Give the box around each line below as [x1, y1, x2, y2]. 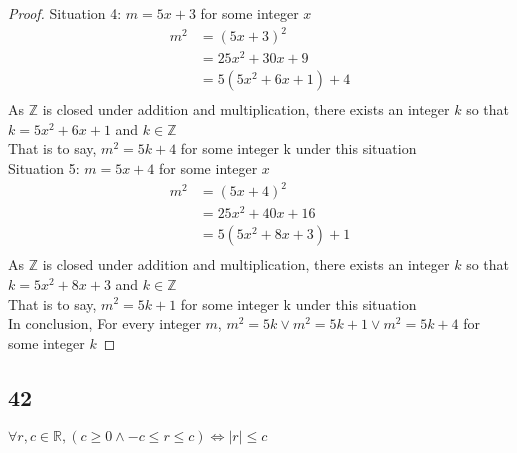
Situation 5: [8, 158, 80, 179]
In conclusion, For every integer [8, 313, 201, 334]
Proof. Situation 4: [8, 3, 122, 23]
